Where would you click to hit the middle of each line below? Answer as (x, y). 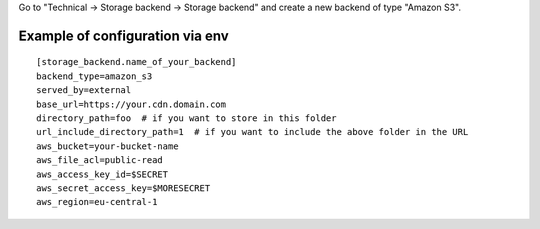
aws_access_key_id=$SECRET (102, 174)
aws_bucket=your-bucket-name (107, 146)
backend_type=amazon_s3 (94, 76)
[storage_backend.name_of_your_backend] (136, 62)
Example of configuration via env (123, 35)
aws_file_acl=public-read (100, 160)
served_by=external (84, 90)
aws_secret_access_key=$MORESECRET (123, 188)
